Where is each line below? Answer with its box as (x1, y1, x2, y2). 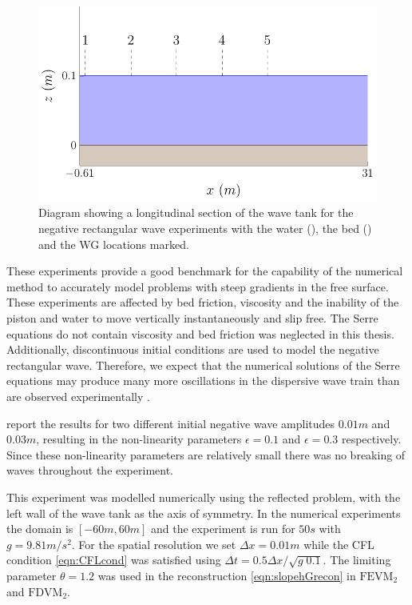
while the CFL (303, 535, 374, 552)
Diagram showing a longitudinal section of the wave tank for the (38, 204, 354, 221)
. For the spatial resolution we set (71, 535, 236, 552)
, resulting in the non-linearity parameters (36, 431, 242, 447)
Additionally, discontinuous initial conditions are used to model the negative (6, 341, 379, 358)
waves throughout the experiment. (6, 462, 173, 479)
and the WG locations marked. (38, 235, 189, 252)
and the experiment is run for (151, 520, 295, 537)
